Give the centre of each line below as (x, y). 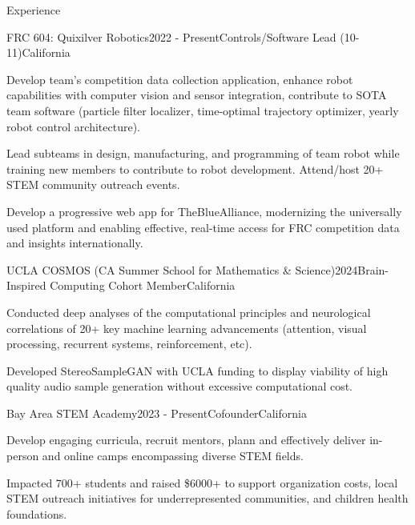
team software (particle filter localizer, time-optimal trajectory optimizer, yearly (203, 110)
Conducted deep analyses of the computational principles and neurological (189, 312)
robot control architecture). (74, 126)
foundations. (37, 513)
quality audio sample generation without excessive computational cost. (180, 386)
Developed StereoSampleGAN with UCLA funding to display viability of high (197, 370)
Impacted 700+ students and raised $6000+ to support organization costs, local (202, 482)
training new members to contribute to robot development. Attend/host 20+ (195, 168)
